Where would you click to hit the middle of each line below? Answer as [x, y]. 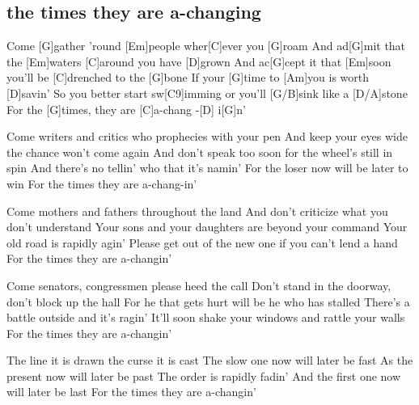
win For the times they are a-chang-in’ [102, 183]
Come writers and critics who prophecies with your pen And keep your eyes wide [207, 136]
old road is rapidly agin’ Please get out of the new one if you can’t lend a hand [202, 242]
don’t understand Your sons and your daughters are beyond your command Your [207, 227]
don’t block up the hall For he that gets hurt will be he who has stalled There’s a [208, 301]
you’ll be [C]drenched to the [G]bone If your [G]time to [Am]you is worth [188, 77]
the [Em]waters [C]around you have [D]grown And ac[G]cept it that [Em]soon [199, 61]
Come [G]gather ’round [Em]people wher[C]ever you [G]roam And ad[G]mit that [206, 46]
